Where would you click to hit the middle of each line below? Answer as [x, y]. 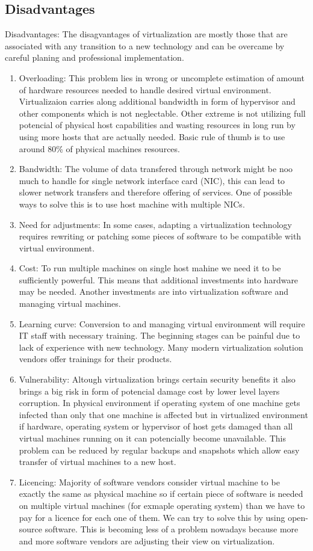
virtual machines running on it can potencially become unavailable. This [153, 438]
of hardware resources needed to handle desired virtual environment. [145, 89]
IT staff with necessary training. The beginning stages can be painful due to [160, 335]
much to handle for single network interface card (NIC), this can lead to [152, 180]
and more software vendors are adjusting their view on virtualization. [147, 540]
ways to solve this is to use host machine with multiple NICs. [132, 204]
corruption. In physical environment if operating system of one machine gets [160, 403]
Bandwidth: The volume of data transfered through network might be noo [156, 169]
